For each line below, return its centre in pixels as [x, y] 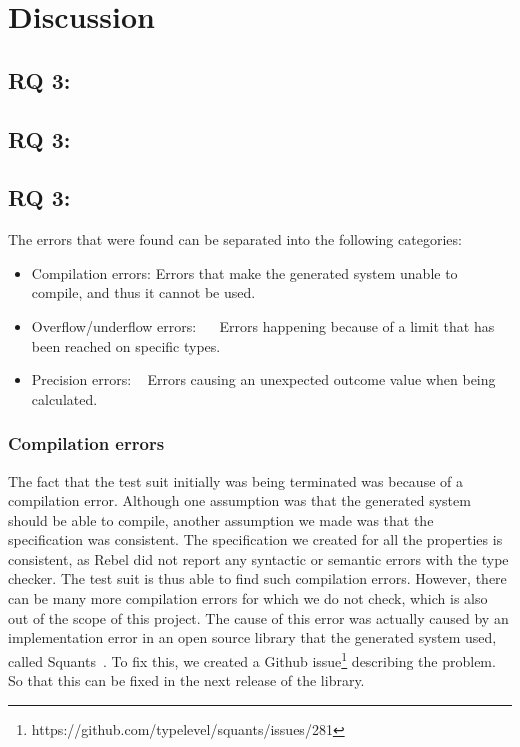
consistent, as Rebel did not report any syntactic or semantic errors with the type [258, 558]
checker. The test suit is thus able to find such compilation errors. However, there [257, 578]
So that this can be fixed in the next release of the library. [186, 680]
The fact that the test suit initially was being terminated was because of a [235, 480]
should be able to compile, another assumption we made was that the [221, 519]
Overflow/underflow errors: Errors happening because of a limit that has [263, 325]
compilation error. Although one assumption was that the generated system [239, 500]
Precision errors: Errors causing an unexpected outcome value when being [263, 379]
